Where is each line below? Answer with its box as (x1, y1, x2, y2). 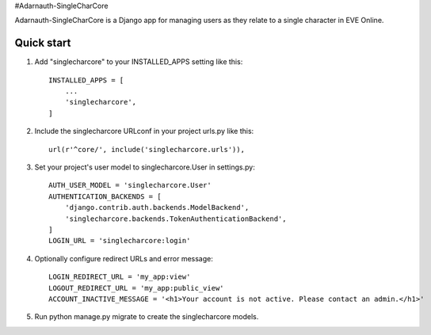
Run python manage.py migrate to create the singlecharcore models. (34, 312, 259, 322)
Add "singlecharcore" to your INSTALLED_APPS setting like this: (34, 57, 243, 67)
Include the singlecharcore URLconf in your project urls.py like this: (34, 127, 254, 136)
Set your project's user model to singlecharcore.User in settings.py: (34, 162, 255, 172)
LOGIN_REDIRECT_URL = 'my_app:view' (48, 272, 191, 281)
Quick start (14, 36, 71, 50)
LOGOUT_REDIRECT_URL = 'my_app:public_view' (48, 284, 225, 292)
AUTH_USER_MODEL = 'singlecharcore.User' (48, 181, 212, 190)
